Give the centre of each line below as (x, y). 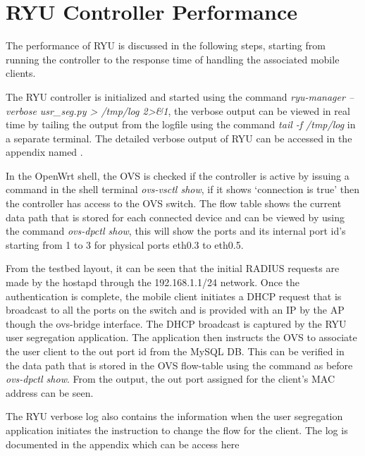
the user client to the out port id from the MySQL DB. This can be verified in (175, 351)
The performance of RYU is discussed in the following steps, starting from (166, 45)
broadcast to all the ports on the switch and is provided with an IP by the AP (175, 310)
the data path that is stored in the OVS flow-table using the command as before (179, 365)
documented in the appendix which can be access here (123, 444)
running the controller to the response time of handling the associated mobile (173, 59)
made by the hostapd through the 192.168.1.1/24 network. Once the (153, 282)
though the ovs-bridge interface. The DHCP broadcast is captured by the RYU (176, 323)
